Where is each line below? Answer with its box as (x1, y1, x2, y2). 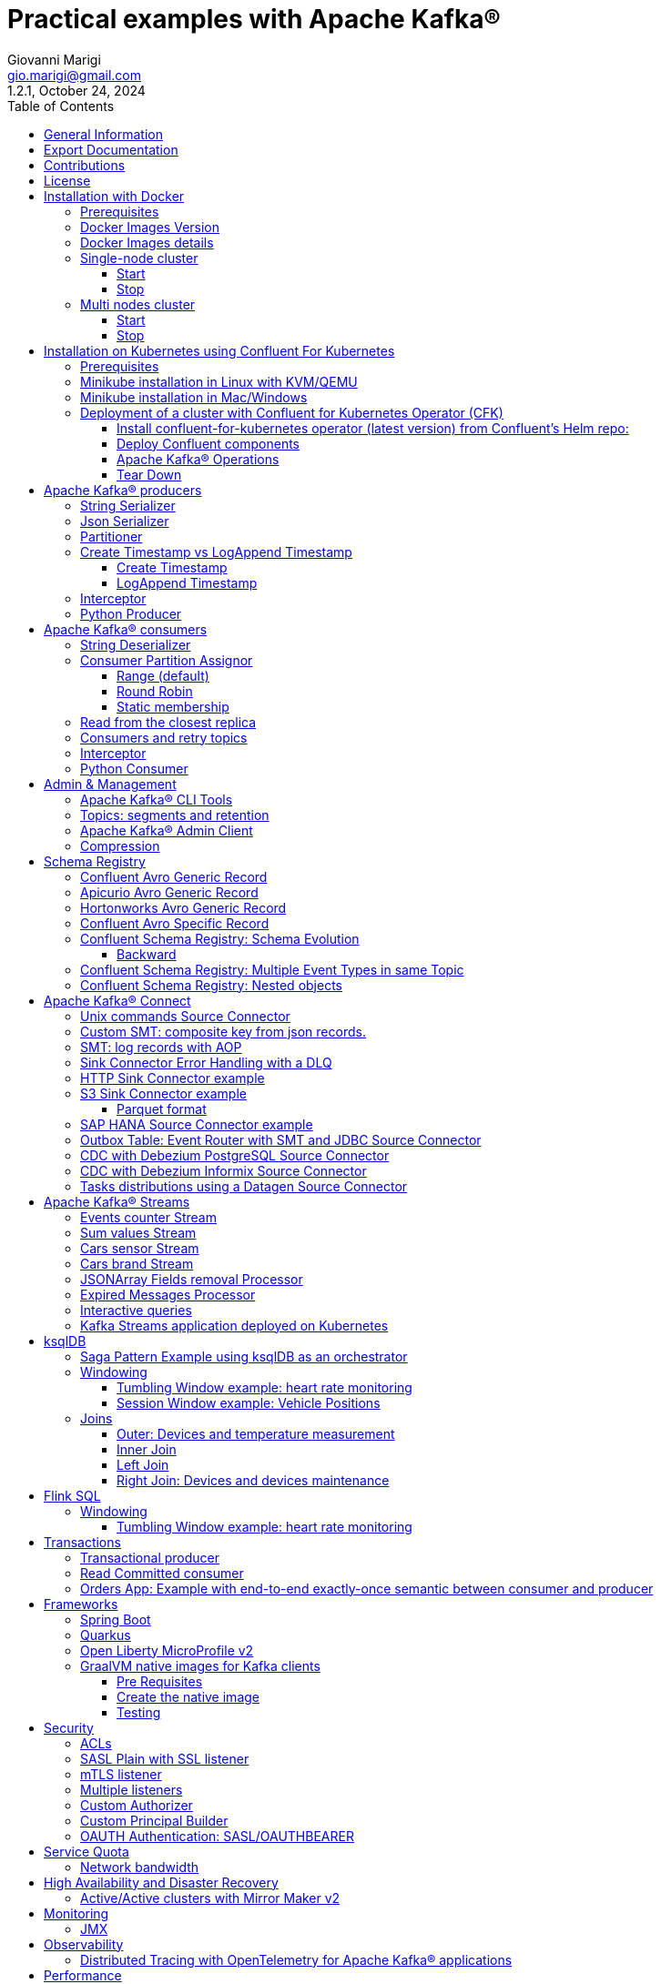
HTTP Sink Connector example (80, 1069, 265, 1086)
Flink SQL (44, 1487, 101, 1503)
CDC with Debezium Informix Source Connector (80, 1162, 367, 1179)
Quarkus (80, 1626, 131, 1643)
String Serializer (80, 497, 176, 513)
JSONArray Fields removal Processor (80, 1270, 303, 1287)
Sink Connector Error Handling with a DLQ (80, 1054, 332, 1070)
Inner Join (117, 1441, 177, 1457)
